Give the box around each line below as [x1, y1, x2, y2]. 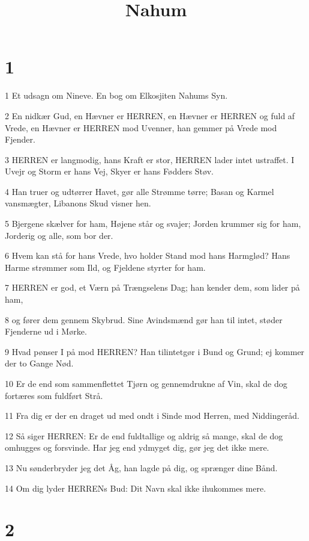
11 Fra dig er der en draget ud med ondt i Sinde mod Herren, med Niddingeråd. [5, 409, 299, 422]
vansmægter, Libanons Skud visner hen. [5, 197, 151, 209]
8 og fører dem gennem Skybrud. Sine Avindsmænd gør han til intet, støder [5, 313, 283, 326]
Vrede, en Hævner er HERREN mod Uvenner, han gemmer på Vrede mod [5, 121, 277, 134]
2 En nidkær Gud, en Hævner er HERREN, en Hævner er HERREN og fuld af [5, 109, 295, 122]
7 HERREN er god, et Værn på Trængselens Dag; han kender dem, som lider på [5, 281, 300, 294]
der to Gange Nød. [5, 357, 74, 369]
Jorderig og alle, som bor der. [5, 229, 113, 241]
